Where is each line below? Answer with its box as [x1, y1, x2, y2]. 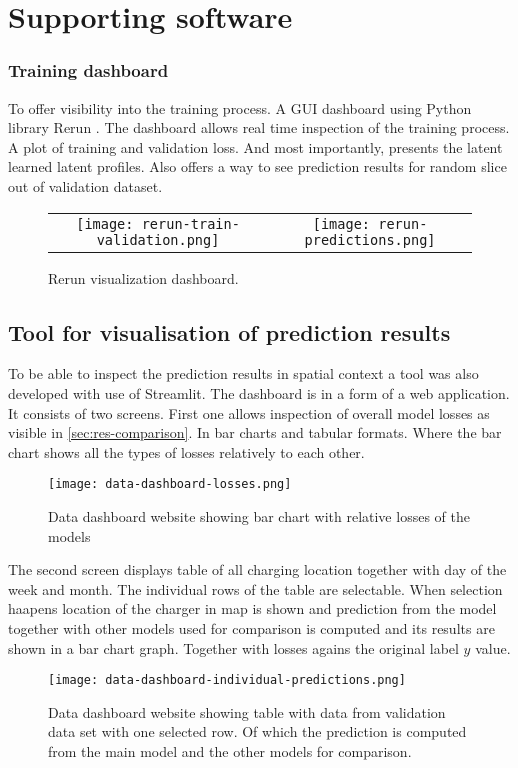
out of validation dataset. [8, 175, 163, 196]
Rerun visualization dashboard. [48, 267, 239, 288]
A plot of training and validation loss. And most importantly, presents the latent [8, 136, 503, 157]
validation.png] [96, 231, 220, 248]
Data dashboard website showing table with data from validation [48, 701, 446, 722]
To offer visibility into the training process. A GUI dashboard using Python [8, 97, 472, 118]
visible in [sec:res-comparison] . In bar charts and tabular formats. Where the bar [8, 422, 502, 443]
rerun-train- [141, 215, 240, 232]
